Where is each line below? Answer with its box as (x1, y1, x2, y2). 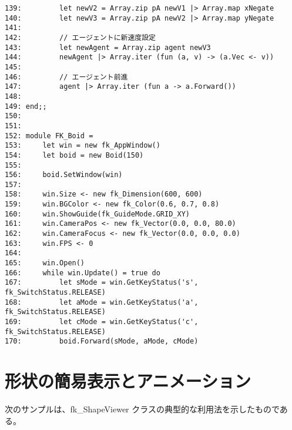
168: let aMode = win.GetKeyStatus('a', (5, 298, 199, 306)
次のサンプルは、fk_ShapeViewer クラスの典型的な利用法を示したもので (5, 403, 280, 415)
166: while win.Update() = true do (5, 268, 160, 277)
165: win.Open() (5, 259, 85, 268)
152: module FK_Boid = (5, 131, 93, 140)
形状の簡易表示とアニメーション (5, 369, 251, 393)
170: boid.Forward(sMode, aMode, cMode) (5, 337, 199, 346)
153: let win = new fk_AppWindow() (5, 141, 160, 150)
